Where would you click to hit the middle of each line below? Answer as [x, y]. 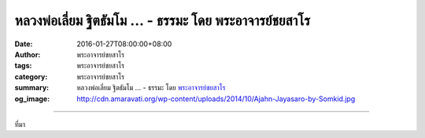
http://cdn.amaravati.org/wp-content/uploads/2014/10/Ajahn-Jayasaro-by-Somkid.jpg [216, 99]
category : [31, 76]
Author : [28, 54]
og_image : [32, 99]
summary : [32, 88]
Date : [24, 44]
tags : [23, 66]
